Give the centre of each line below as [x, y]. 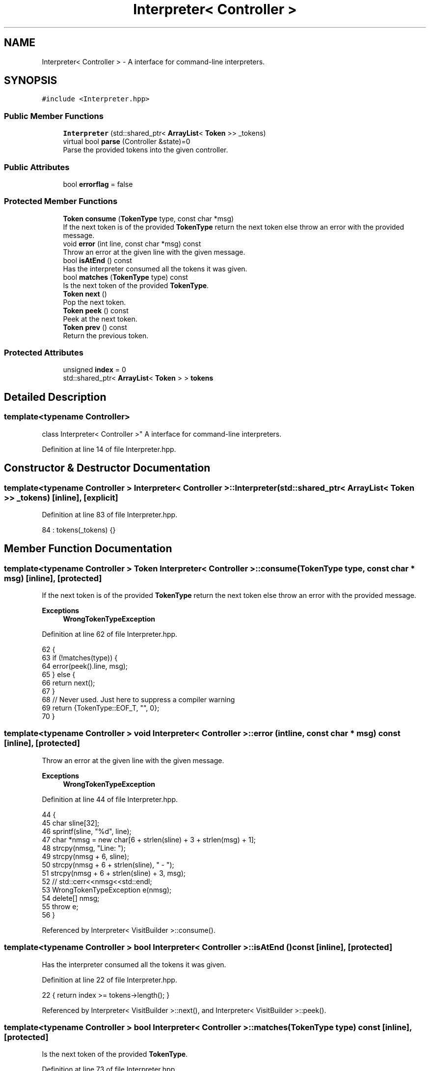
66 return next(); [68, 683]
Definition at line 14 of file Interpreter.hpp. [109, 449]
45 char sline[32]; [71, 823]
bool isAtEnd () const [97, 260]
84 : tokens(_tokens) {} [79, 530]
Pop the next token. [94, 302]
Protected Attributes [44, 353]
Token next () [85, 294]
